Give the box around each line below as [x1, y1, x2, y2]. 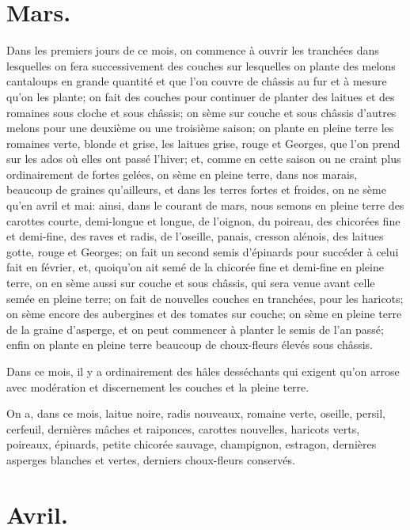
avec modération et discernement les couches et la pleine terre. [6, 378, 309, 395]
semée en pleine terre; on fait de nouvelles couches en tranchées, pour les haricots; [6, 290, 404, 306]
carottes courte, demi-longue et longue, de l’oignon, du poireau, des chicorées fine [6, 212, 401, 229]
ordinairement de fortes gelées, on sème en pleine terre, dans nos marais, [6, 165, 358, 182]
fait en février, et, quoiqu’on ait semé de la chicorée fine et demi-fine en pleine [6, 259, 384, 275]
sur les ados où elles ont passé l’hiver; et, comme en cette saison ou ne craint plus [6, 150, 401, 167]
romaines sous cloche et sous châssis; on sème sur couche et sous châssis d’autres [6, 104, 397, 120]
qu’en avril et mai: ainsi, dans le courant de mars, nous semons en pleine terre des [6, 197, 404, 214]
